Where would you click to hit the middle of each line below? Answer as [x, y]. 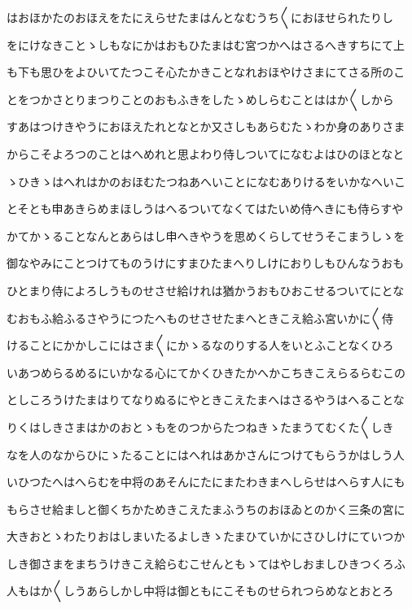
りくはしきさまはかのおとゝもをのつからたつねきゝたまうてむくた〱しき [200, 426]
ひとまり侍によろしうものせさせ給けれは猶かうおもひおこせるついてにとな [206, 290]
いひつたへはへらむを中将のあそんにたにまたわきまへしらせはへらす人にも [206, 482]
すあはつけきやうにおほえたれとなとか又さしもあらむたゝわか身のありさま [206, 126]
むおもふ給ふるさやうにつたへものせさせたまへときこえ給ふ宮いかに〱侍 [200, 318]
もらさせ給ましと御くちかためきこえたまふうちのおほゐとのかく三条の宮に [206, 509]
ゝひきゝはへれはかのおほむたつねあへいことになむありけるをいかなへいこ [206, 181]
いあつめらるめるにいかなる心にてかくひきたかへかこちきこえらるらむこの [206, 372]
